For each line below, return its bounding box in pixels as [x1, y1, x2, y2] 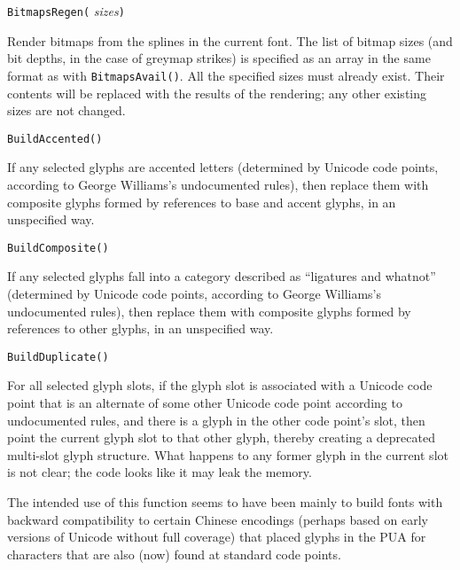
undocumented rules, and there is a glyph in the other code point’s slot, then [7, 410, 425, 429]
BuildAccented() [7, 132, 103, 145]
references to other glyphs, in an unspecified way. [7, 319, 274, 338]
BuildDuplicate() [7, 350, 109, 363]
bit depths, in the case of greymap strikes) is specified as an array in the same [7, 49, 431, 67]
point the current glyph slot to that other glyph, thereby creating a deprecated [7, 428, 435, 447]
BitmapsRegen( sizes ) [7, 2, 125, 20]
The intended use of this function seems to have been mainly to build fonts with [7, 492, 443, 511]
